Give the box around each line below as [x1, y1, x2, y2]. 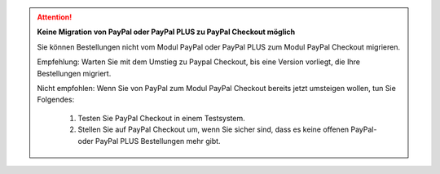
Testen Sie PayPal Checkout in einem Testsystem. [77, 113, 245, 123]
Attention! [37, 12, 73, 22]
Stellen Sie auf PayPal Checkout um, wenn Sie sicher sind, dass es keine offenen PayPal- [77, 124, 377, 134]
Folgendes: [37, 94, 75, 105]
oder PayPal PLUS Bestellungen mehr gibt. [77, 136, 221, 146]
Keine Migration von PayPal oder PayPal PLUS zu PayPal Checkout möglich [37, 27, 296, 37]
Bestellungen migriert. [37, 68, 112, 78]
